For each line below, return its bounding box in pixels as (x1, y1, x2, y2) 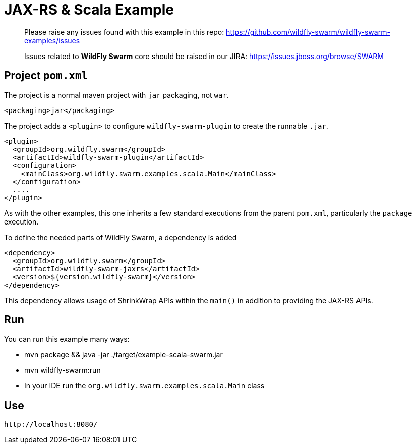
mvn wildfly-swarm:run (24, 366, 101, 375)
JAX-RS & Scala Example (4, 1, 174, 18)
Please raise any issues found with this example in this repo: (24, 27, 224, 36)
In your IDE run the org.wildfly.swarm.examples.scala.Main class (24, 381, 265, 390)
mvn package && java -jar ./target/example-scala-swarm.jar (24, 350, 223, 359)
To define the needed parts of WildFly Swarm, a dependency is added (4, 233, 237, 242)
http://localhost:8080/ (4, 420, 98, 429)
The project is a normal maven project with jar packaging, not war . (4, 90, 229, 99)
